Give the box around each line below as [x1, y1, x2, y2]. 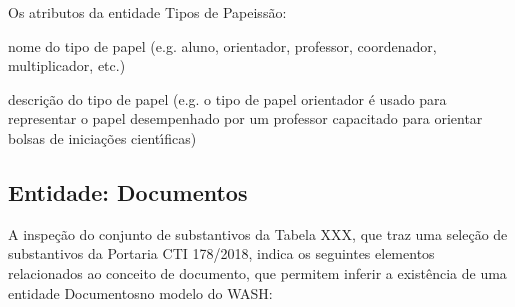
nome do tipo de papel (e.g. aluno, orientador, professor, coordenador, [8, 35, 437, 56]
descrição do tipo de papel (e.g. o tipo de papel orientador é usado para [8, 88, 447, 109]
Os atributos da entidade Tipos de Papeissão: [8, 2, 287, 22]
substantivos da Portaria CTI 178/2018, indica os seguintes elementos [8, 243, 435, 264]
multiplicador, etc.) [8, 55, 126, 76]
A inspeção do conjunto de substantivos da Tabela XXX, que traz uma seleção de [8, 223, 508, 244]
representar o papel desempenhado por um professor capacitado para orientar [8, 108, 483, 129]
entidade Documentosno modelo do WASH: [8, 282, 273, 303]
